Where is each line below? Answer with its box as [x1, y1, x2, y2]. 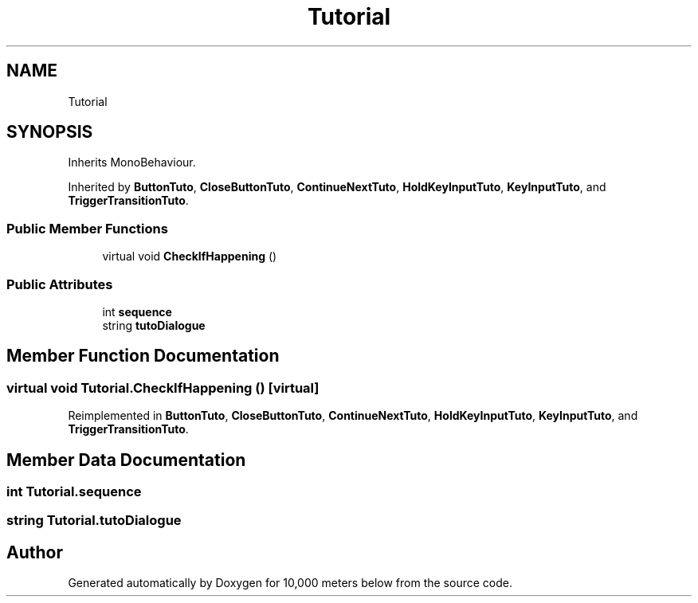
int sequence [102, 304, 172, 319]
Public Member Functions [6, 220, 168, 237]
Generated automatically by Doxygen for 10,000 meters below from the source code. [68, 576, 512, 590]
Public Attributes [6, 276, 113, 292]
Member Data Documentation [6, 449, 246, 470]
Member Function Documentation [6, 346, 280, 366]
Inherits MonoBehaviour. [68, 155, 196, 170]
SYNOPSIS [6, 122, 93, 143]
